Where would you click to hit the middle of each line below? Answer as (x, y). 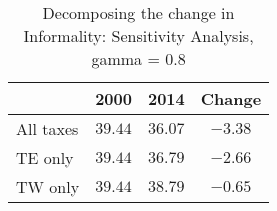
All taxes (47, 128)
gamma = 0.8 (138, 58)
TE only (45, 157)
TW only (48, 186)
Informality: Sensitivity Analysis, (138, 35)
